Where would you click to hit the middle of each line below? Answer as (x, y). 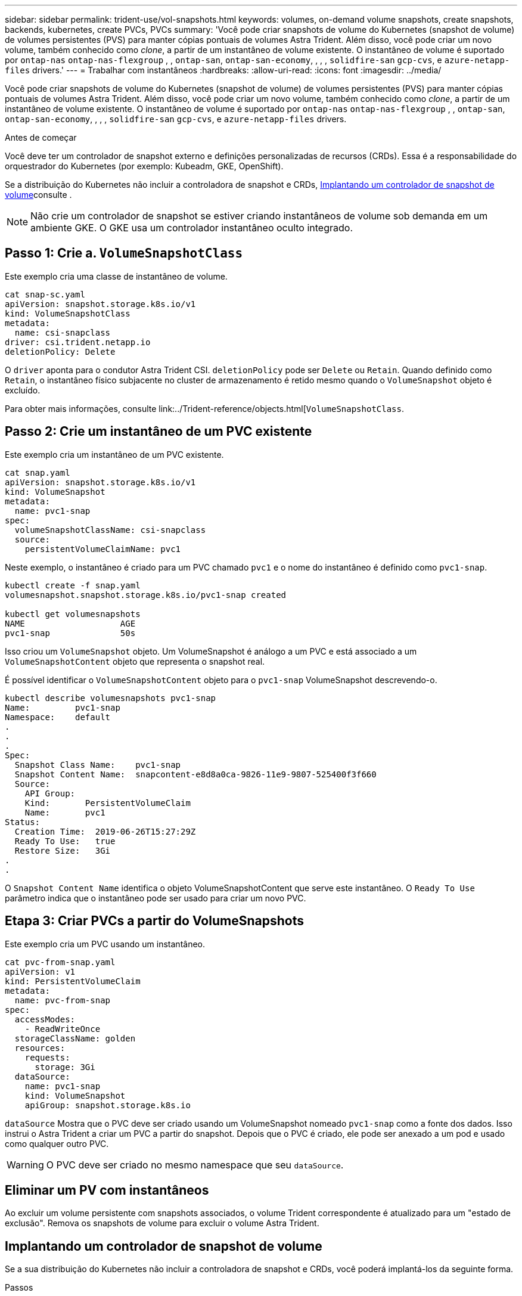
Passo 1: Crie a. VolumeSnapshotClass (124, 253)
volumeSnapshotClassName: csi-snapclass (110, 530)
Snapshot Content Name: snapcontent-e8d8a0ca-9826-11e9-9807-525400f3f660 (195, 774)
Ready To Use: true (65, 841)
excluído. (23, 390)
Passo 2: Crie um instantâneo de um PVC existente (159, 432)
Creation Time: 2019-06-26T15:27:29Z (105, 831)
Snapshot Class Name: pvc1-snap (98, 765)
